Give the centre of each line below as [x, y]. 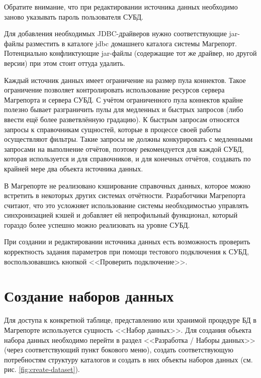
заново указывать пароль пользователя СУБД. [74, 16]
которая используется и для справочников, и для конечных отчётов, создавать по [127, 159]
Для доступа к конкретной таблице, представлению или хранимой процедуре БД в [130, 320]
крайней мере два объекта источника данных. [74, 168]
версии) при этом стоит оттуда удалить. [65, 63]
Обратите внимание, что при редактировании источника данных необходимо [121, 7]
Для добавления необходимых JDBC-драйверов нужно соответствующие [115, 33]
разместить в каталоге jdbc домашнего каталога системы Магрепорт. [131, 43]
